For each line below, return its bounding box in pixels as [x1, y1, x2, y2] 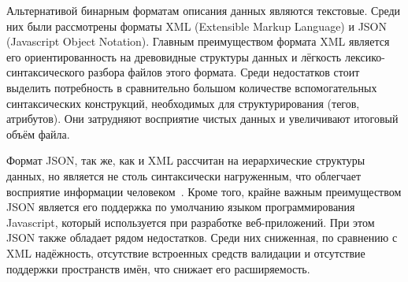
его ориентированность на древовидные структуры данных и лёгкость [6, 48, 342, 65]
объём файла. [6, 125, 70, 142]
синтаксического [6, 64, 85, 80]
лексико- [344, 48, 386, 65]
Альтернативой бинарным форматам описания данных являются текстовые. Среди [6, 2, 401, 18]
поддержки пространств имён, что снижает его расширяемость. [6, 260, 310, 276]
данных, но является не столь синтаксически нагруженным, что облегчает [6, 167, 362, 184]
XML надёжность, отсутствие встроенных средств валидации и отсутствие [6, 244, 365, 261]
